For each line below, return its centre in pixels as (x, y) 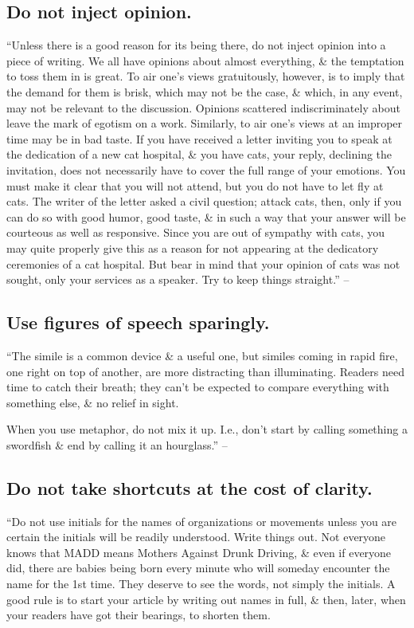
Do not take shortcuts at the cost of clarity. (189, 487)
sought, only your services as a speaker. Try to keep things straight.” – (178, 279)
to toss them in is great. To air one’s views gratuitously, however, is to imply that (206, 76)
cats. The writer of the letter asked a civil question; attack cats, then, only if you (204, 201)
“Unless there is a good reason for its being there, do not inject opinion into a (196, 45)
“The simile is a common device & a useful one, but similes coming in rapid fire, (202, 355)
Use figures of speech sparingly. (138, 322)
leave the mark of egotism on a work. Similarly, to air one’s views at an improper (205, 123)
